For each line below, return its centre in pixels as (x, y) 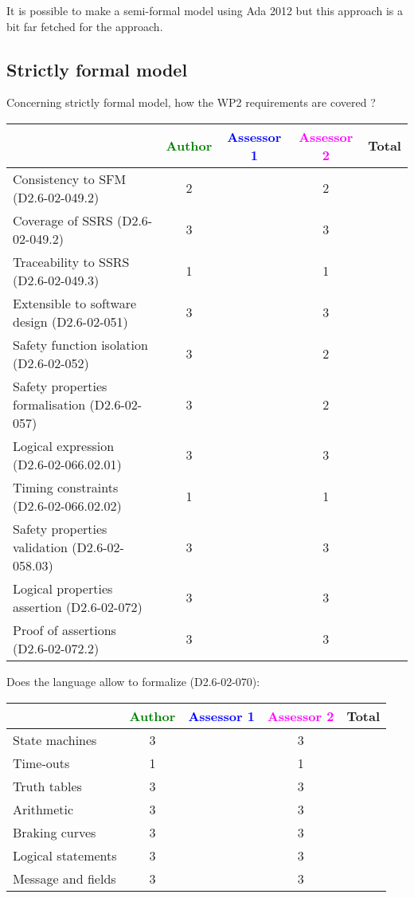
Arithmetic (43, 809)
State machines (55, 739)
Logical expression (64, 445)
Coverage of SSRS (63, 220)
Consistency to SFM (70, 178)
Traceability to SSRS (71, 261)
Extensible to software (75, 303)
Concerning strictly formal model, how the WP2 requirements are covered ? (191, 102)
